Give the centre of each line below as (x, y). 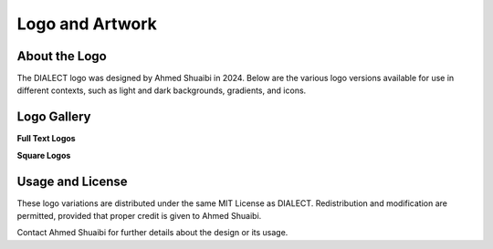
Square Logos (44, 155)
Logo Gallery (54, 117)
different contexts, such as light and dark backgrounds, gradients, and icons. (162, 90)
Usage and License (72, 181)
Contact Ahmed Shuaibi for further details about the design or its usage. (152, 233)
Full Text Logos (47, 139)
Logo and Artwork (87, 24)
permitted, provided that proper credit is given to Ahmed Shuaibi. (139, 216)
